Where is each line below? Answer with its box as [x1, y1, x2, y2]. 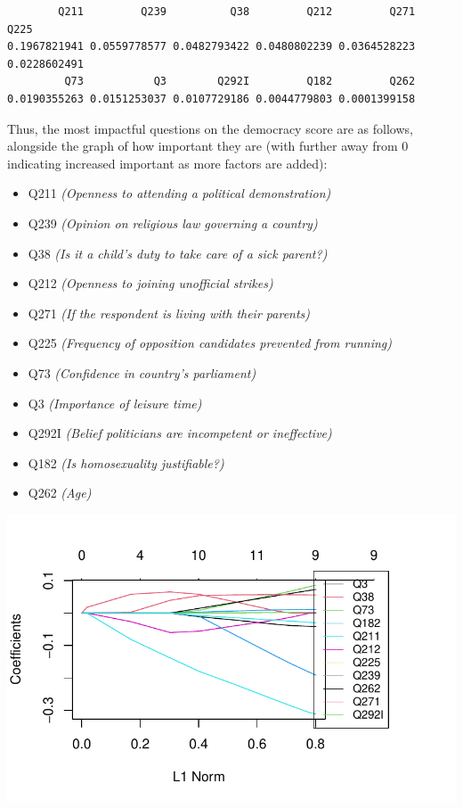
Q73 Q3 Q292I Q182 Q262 [64, 75, 416, 88]
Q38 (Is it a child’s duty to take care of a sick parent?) [28, 243, 328, 262]
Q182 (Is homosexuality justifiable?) [28, 453, 224, 472]
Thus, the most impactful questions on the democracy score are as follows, [7, 119, 413, 137]
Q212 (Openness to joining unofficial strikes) [28, 274, 273, 293]
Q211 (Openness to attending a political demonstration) [28, 184, 331, 202]
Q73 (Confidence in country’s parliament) [28, 363, 256, 382]
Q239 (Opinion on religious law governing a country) [28, 213, 318, 232]
